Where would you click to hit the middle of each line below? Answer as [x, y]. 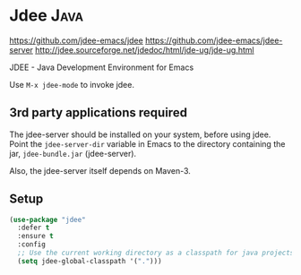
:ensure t [35, 236]
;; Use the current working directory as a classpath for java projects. [158, 253]
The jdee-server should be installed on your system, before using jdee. [140, 134]
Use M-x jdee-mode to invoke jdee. [72, 84]
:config [32, 245]
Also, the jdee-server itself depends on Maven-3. [100, 170]
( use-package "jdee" [48, 219]
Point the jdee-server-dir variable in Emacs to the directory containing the [147, 143]
